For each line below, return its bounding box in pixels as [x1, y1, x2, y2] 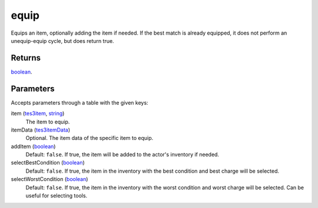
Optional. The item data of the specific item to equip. [25, 135, 154, 142]
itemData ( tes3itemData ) [11, 126, 71, 133]
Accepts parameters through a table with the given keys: [11, 99, 148, 106]
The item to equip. [25, 118, 70, 125]
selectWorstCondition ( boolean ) [11, 176, 88, 183]
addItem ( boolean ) [11, 143, 56, 150]
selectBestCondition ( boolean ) [11, 159, 85, 166]
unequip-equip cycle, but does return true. [11, 37, 114, 44]
